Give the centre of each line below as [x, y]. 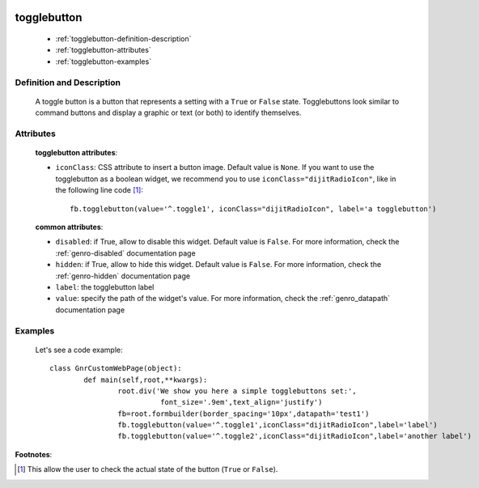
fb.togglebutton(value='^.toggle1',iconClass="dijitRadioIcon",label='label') [278, 425]
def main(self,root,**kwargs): [146, 380]
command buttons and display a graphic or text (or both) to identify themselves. [168, 112]
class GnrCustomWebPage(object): [116, 369]
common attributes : [69, 227]
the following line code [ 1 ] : [99, 190]
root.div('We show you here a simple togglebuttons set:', [237, 391]
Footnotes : [34, 454]
